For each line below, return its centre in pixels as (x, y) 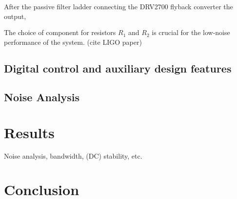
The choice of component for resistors (60, 32)
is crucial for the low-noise (191, 32)
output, (15, 16)
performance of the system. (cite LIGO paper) (73, 42)
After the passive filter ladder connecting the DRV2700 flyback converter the (118, 6)
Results (29, 133)
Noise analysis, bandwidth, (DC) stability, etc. (73, 156)
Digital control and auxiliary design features (118, 68)
